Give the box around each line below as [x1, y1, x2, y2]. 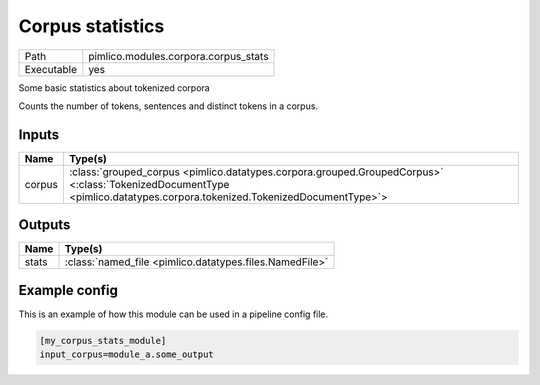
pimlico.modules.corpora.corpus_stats [88, 49, 269, 63]
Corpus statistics [18, 15, 165, 37]
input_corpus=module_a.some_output [39, 349, 214, 360]
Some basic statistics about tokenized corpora [18, 81, 210, 94]
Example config [18, 281, 119, 299]
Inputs [18, 126, 60, 143]
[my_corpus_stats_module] [39, 335, 167, 346]
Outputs [18, 216, 71, 234]
